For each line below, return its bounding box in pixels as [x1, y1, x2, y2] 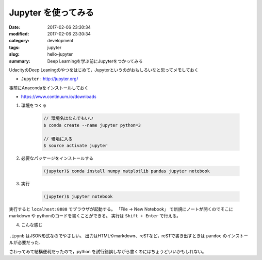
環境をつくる [21, 102, 47, 109]
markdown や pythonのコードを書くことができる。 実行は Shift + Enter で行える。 [9, 213, 181, 219]
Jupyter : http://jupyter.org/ [21, 76, 79, 82]
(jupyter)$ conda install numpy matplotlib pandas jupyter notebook [43, 168, 210, 174]
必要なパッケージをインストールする [21, 155, 94, 161]
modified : [9, 31, 29, 36]
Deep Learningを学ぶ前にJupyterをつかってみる [47, 58, 143, 64]
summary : [9, 58, 31, 64]
